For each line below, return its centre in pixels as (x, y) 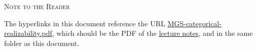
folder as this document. (42, 43)
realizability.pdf (28, 33)
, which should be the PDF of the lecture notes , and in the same (152, 33)
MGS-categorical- (195, 23)
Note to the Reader (37, 6)
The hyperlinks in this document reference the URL (85, 23)
